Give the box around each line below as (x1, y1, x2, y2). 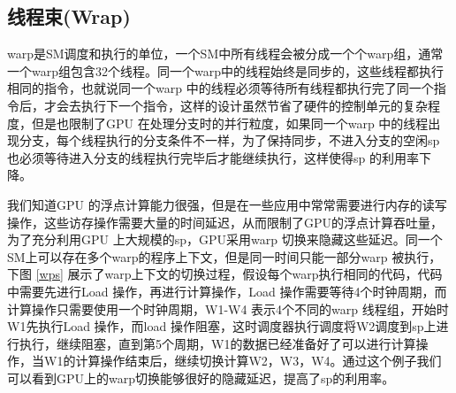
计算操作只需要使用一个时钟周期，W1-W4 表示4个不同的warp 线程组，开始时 (7, 299, 449, 318)
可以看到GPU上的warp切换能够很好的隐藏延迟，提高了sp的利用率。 (7, 368, 395, 387)
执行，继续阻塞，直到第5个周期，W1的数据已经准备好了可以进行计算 (19, 334, 416, 352)
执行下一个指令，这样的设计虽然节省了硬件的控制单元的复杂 (80, 96, 428, 114)
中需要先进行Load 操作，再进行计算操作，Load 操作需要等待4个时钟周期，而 (7, 281, 447, 300)
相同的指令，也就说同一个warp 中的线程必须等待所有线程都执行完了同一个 (7, 79, 434, 97)
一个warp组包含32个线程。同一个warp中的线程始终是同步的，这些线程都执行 (7, 61, 444, 80)
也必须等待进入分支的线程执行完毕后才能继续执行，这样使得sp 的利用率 (7, 148, 419, 166)
